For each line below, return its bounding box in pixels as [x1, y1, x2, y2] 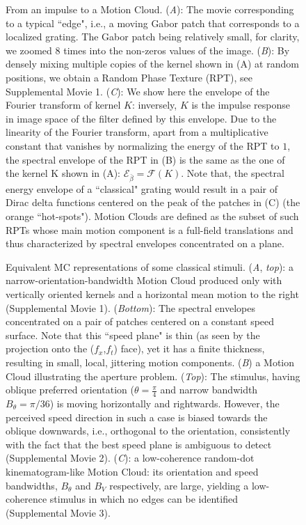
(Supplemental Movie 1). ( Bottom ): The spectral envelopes [6, 300, 255, 315]
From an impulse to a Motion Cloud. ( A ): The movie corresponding [6, 2, 294, 16]
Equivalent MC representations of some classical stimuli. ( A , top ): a [6, 259, 293, 274]
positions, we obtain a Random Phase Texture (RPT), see [6, 70, 252, 84]
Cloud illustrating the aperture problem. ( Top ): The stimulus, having [6, 368, 300, 383]
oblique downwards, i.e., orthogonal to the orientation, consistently [6, 423, 291, 438]
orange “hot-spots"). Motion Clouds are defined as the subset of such [6, 209, 299, 224]
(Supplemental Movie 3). [6, 505, 111, 519]
